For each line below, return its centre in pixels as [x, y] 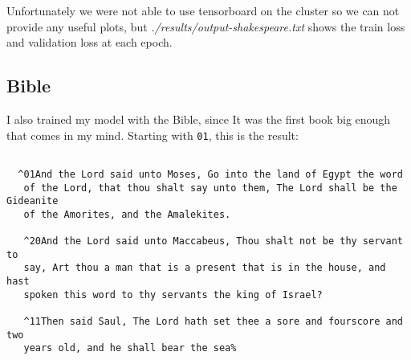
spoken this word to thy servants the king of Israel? [173, 295]
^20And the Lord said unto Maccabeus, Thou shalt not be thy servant [213, 241]
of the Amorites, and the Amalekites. [127, 214]
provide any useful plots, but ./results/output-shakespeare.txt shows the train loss [206, 26]
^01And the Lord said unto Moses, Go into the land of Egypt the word [210, 174]
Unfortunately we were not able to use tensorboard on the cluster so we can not [203, 10]
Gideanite [33, 201]
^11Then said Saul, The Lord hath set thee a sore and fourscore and [213, 322]
